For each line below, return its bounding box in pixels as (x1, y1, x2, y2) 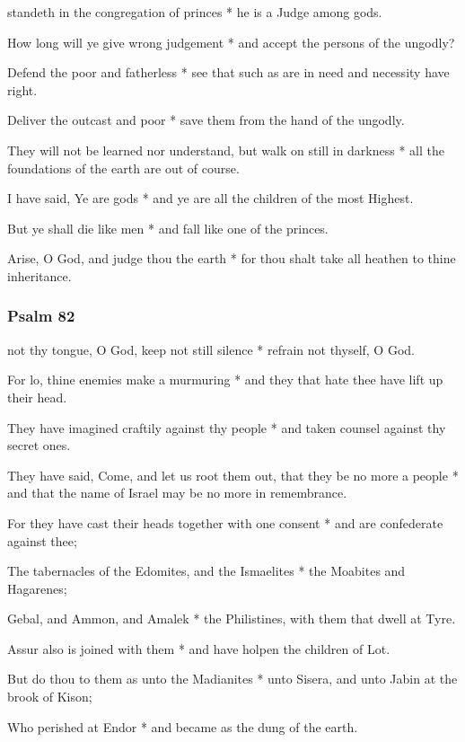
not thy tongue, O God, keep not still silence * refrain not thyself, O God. (7, 340, 415, 358)
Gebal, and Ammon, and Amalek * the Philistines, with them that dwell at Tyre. (7, 609, 456, 628)
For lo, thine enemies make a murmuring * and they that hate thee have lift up (7, 370, 443, 389)
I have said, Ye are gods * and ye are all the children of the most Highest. (7, 189, 414, 208)
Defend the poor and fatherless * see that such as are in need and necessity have (7, 63, 450, 82)
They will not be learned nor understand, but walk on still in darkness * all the (7, 140, 445, 159)
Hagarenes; (7, 579, 67, 597)
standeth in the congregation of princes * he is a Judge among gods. (7, 3, 382, 21)
